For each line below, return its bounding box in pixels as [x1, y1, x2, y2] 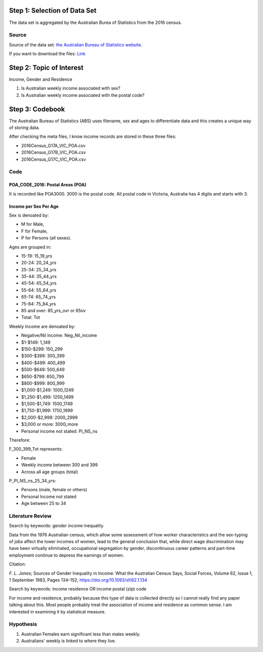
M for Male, [21, 221, 45, 227]
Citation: [9, 561, 26, 567]
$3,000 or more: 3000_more [21, 421, 78, 427]
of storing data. [9, 125, 40, 130]
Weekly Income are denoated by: [9, 323, 75, 329]
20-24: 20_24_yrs [21, 260, 56, 266]
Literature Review [9, 512, 52, 519]
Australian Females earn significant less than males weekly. [21, 631, 141, 637]
